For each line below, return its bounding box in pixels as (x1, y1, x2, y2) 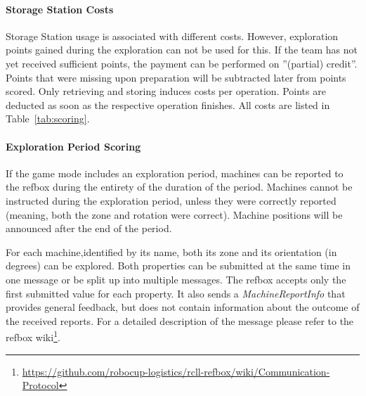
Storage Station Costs (6, 1, 114, 16)
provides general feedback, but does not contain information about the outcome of (6, 300, 360, 314)
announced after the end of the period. (6, 221, 172, 236)
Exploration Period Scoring (6, 139, 141, 153)
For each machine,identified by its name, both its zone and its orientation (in (6, 244, 337, 259)
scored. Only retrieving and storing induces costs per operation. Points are (6, 84, 326, 98)
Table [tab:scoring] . (6, 111, 90, 126)
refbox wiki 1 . (6, 328, 60, 344)
